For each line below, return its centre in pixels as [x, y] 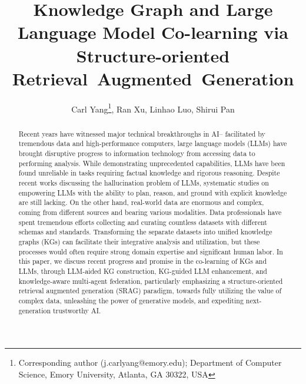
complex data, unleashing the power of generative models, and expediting [131, 300]
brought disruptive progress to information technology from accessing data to [137, 153]
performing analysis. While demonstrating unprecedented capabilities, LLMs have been [152, 163]
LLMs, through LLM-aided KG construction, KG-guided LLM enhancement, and [143, 271]
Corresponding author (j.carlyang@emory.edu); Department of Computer [150, 363]
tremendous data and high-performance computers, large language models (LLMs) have [153, 143]
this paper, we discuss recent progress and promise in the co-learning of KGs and [143, 261]
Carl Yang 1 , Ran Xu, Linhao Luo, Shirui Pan [153, 108]
